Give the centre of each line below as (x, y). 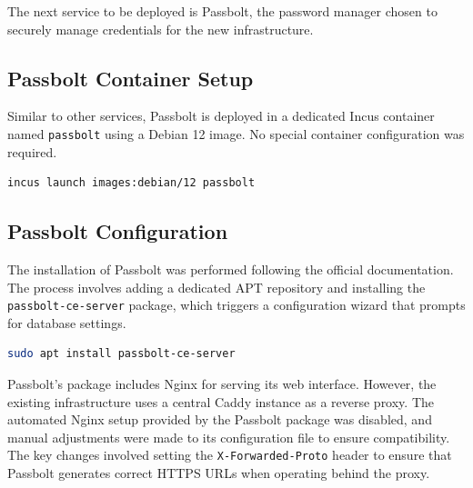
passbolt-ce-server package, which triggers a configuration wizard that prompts (236, 305)
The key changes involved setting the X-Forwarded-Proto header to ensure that (230, 455)
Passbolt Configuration (118, 231)
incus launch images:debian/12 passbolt (131, 183)
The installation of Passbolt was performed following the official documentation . (231, 269)
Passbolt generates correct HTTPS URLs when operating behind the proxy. (219, 473)
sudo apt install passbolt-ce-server (121, 354)
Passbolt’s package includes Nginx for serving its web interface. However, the (222, 384)
